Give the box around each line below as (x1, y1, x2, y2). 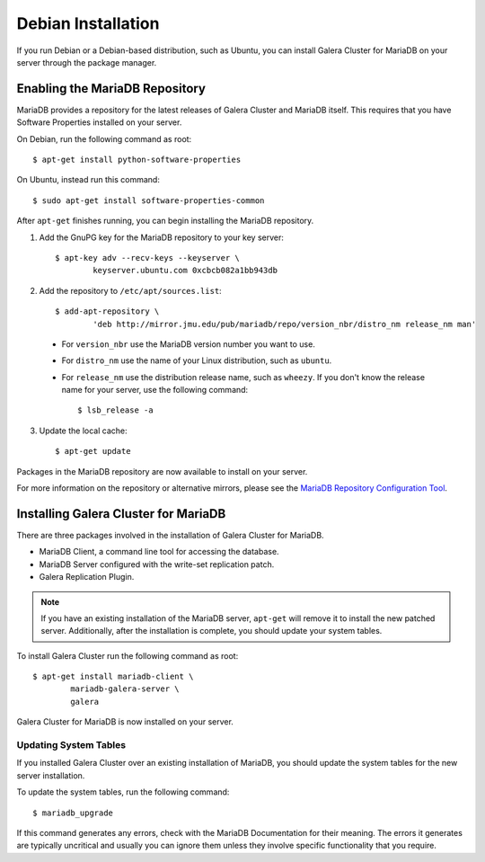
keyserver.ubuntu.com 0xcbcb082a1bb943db (93, 265, 278, 276)
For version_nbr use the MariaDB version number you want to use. (61, 338, 316, 350)
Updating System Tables (16, 739, 126, 751)
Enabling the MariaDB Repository (16, 81, 207, 96)
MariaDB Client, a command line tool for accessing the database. (39, 547, 279, 557)
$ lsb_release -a (77, 405, 154, 415)
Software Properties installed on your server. (16, 117, 182, 128)
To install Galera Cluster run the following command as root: (16, 650, 239, 661)
